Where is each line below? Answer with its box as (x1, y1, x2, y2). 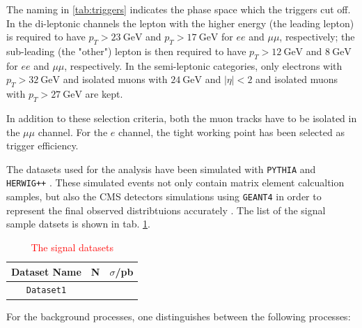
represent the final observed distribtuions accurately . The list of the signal (6, 202, 326, 217)
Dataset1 (26, 285, 67, 296)
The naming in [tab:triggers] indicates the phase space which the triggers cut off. (6, 2, 351, 16)
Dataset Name (11, 264, 81, 278)
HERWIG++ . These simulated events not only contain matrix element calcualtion (6, 175, 345, 190)
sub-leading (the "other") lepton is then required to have (6, 43, 246, 58)
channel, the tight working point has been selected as (118, 124, 345, 139)
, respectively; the (279, 29, 355, 44)
